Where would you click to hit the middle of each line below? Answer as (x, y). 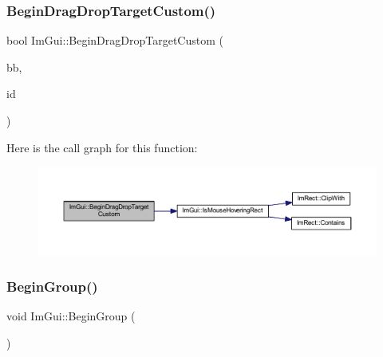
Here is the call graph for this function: (102, 147)
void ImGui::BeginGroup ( (71, 316)
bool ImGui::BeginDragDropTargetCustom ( (115, 40)
